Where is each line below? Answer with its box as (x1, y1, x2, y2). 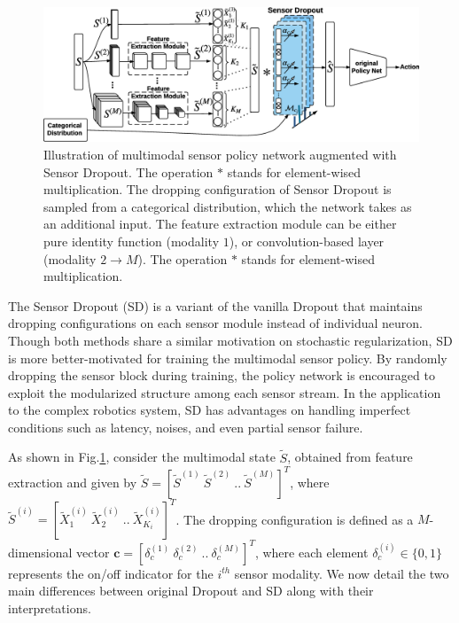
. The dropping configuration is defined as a (175, 510, 414, 528)
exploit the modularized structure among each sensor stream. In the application (8, 383, 441, 401)
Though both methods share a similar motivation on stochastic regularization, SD (8, 331, 453, 349)
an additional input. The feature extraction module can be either (43, 214, 397, 233)
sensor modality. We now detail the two (234, 564, 449, 582)
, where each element (254, 542, 369, 561)
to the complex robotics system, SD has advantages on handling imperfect (8, 401, 411, 419)
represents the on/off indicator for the (8, 564, 214, 582)
